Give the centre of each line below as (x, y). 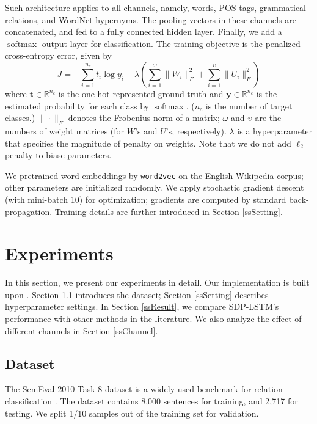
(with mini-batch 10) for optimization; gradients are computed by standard (146, 199)
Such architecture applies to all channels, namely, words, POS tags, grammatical (155, 7)
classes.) (20, 118)
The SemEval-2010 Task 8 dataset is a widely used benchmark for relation (144, 389)
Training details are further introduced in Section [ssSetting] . (169, 211)
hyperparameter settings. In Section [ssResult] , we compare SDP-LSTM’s (142, 306)
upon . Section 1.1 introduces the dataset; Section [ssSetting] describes (137, 294)
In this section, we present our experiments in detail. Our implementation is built (157, 283)
